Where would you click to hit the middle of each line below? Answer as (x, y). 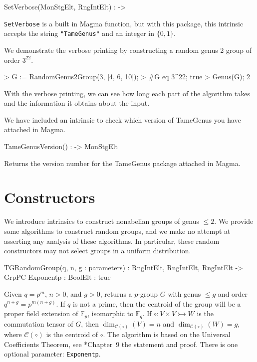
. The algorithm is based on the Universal (167, 334)
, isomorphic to (111, 313)
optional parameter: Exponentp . (52, 354)
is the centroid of (72, 334)
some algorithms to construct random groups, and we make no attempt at (117, 231)
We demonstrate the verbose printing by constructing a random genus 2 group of (128, 50)
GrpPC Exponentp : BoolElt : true (57, 277)
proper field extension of (41, 313)
